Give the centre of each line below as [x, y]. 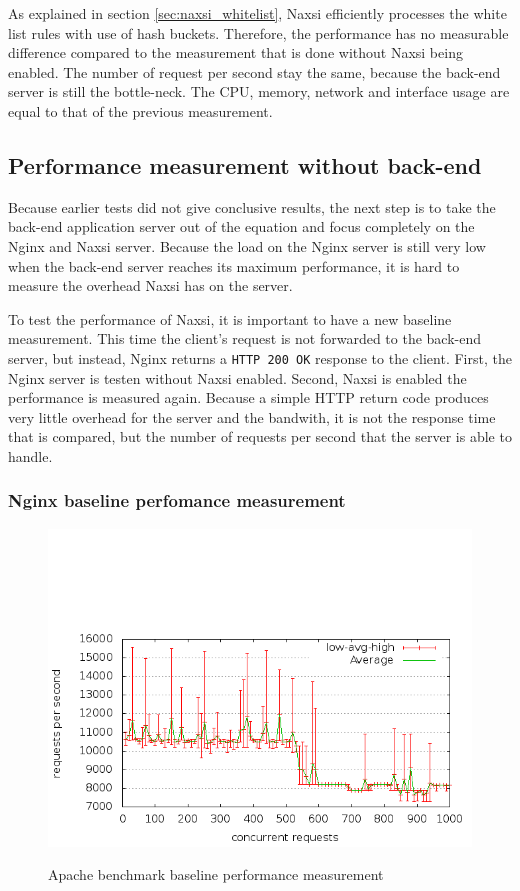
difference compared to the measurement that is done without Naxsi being [235, 52]
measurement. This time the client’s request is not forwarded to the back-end [244, 338]
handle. [30, 455]
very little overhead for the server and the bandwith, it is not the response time [252, 416]
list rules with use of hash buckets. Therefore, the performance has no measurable [258, 32]
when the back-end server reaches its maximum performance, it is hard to [234, 265]
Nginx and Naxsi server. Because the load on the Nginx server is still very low [247, 245]
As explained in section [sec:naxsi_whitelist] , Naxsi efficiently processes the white [257, 13]
